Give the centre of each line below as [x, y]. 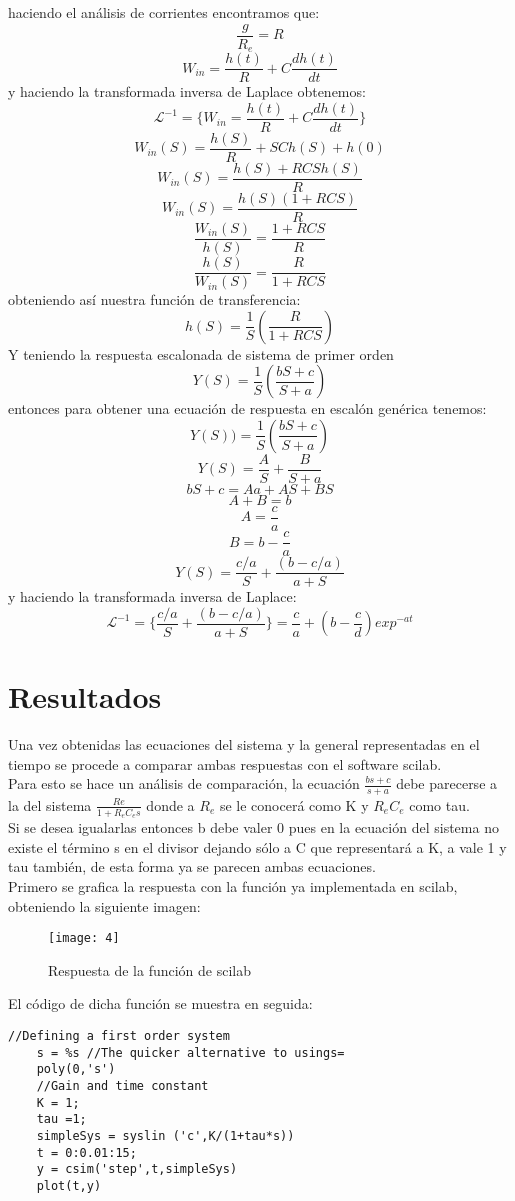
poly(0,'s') [76, 1069]
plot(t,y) [69, 1185]
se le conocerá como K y [294, 804]
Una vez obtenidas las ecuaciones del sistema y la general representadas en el [244, 743]
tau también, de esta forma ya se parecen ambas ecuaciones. [192, 866]
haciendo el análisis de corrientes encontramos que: [164, 12]
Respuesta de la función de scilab [150, 969]
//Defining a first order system [119, 1036]
